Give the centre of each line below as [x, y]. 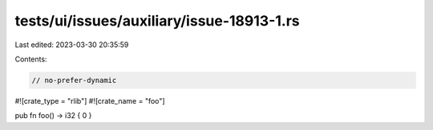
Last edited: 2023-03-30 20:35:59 [72, 45]
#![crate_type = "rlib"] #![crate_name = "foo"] [90, 100]
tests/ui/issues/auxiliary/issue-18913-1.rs [157, 21]
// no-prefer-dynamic [74, 80]
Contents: [31, 59]
